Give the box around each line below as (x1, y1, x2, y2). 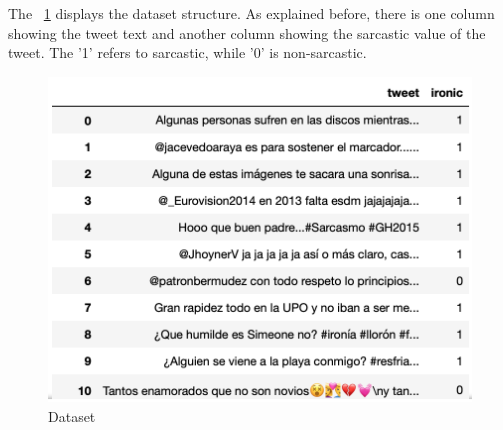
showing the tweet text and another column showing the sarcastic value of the (8, 22, 486, 43)
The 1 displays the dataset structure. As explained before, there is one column (8, 3, 495, 23)
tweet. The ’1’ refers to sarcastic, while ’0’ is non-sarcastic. (8, 42, 367, 63)
